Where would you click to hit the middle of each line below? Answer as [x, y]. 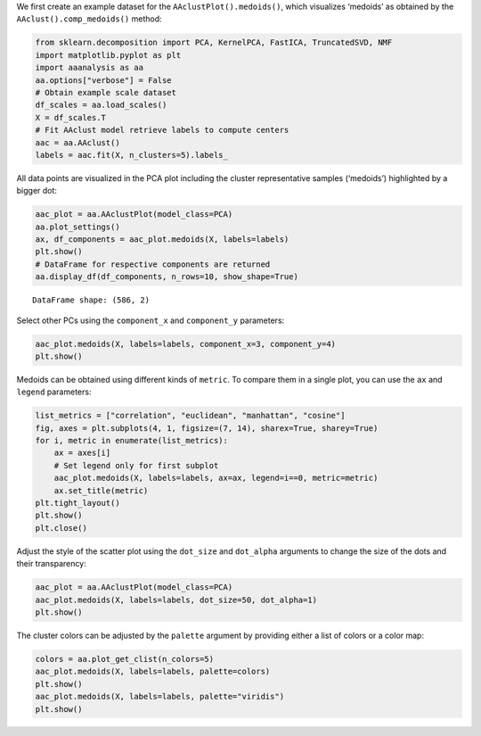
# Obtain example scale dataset [106, 92]
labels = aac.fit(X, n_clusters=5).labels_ [132, 155]
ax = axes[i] [82, 453]
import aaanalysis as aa [90, 68]
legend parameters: [54, 392]
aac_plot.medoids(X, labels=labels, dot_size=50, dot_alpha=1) [176, 600]
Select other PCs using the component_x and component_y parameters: [151, 320]
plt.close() [61, 528]
